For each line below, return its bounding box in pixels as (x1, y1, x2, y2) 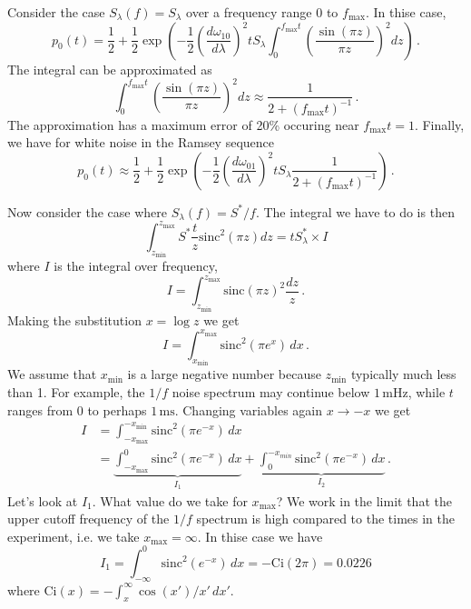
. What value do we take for (92, 491, 248, 510)
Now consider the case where (7, 202, 167, 221)
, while (407, 383, 446, 401)
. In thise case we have (197, 526, 323, 545)
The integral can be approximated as (7, 59, 212, 78)
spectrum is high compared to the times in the (196, 509, 455, 528)
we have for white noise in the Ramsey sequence (7, 133, 275, 152)
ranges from (7, 400, 74, 419)
